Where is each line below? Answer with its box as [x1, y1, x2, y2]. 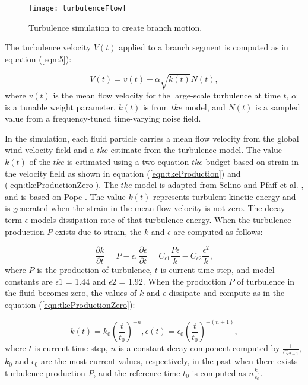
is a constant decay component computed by [118, 342, 280, 354]
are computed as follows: [173, 225, 263, 237]
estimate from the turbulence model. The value [110, 144, 282, 156]
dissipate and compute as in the [169, 287, 285, 299]
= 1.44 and [65, 275, 106, 287]
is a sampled [255, 100, 300, 113]
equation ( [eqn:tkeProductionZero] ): [5, 298, 135, 311]
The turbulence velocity [5, 41, 91, 53]
